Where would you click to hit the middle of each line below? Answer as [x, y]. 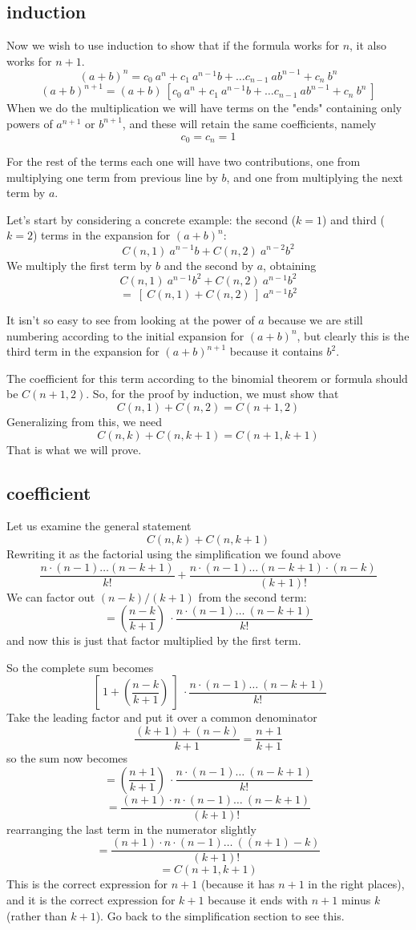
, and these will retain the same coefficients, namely [249, 123]
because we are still [315, 320]
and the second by [209, 265]
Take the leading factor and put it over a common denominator [162, 717]
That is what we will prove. [74, 449]
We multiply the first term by [79, 265]
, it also [368, 45]
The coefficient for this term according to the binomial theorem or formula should [207, 378]
